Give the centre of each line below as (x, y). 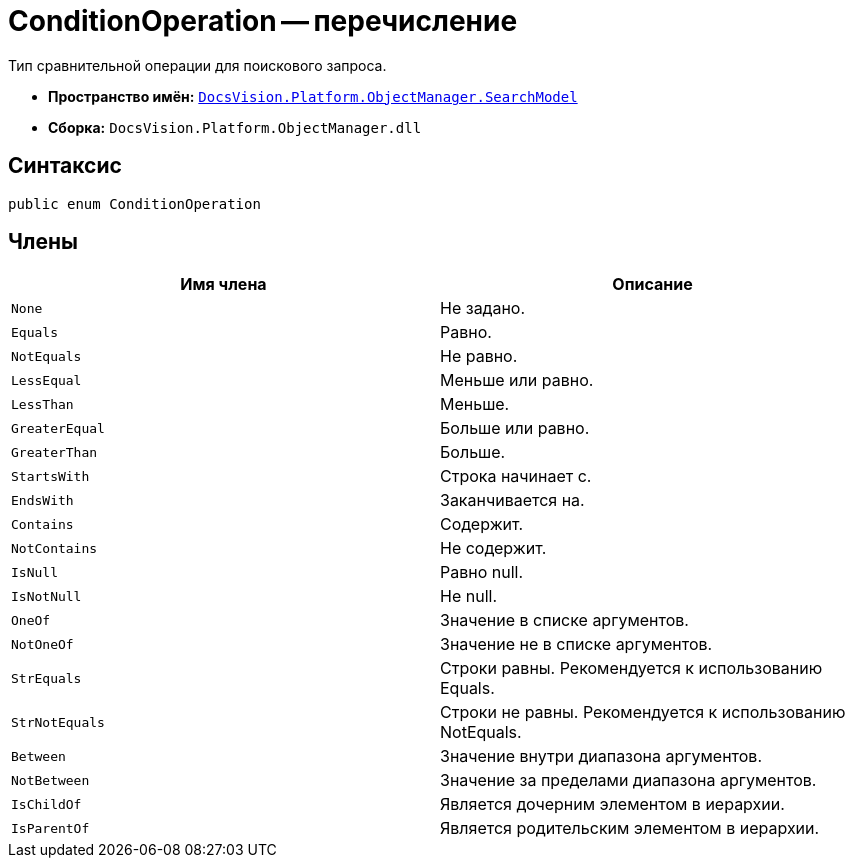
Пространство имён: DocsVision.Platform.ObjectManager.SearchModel (313, 96)
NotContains (54, 548)
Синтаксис (65, 166)
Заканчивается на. (512, 500)
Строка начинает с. (516, 476)
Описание (652, 284)
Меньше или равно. (517, 380)
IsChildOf (46, 804)
